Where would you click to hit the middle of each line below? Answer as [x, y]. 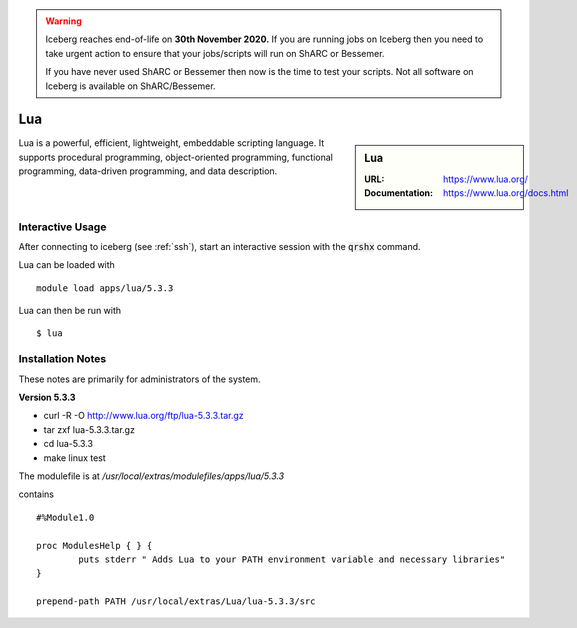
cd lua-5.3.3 [68, 444]
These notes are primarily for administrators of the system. [139, 379]
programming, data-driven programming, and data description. [148, 171]
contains [36, 494]
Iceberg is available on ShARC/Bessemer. [130, 86]
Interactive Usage [62, 227]
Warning [63, 21]
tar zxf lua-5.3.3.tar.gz [89, 429]
